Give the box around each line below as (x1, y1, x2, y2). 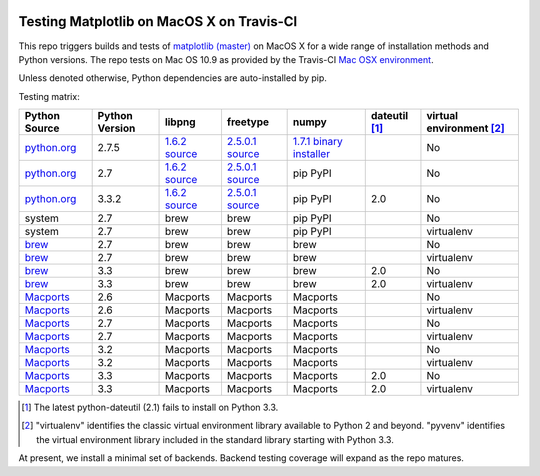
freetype (226, 115, 270, 129)
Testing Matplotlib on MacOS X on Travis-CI (18, 13, 298, 30)
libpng (164, 115, 196, 129)
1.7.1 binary (292, 135, 344, 149)
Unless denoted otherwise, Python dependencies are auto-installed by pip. (18, 72, 327, 84)
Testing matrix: (18, 90, 80, 102)
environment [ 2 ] (426, 121, 505, 135)
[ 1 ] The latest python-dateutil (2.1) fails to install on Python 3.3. (21, 401, 279, 414)
